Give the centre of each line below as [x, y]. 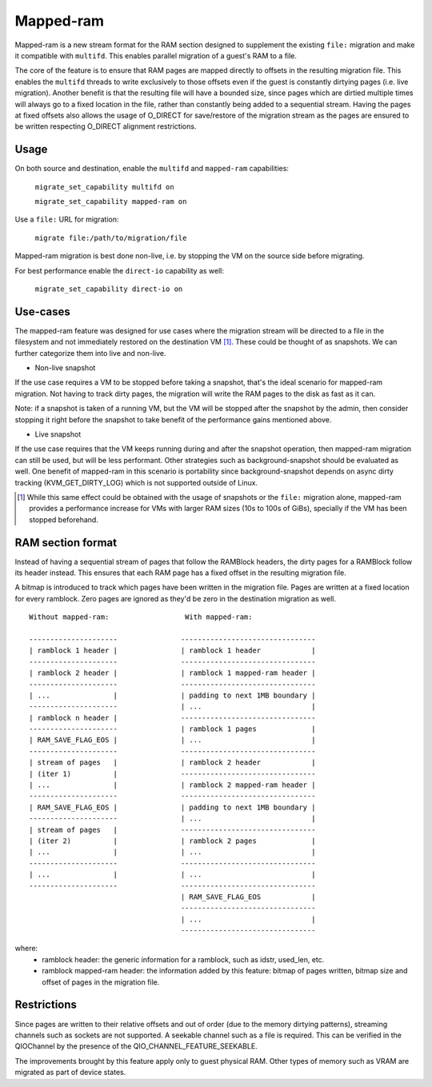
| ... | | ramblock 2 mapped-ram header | [172, 785]
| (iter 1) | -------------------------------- [172, 773]
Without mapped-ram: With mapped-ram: [141, 617]
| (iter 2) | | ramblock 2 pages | [172, 841]
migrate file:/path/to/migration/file [111, 238]
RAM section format [66, 543]
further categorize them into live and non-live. [90, 353]
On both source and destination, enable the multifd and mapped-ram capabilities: [152, 169]
